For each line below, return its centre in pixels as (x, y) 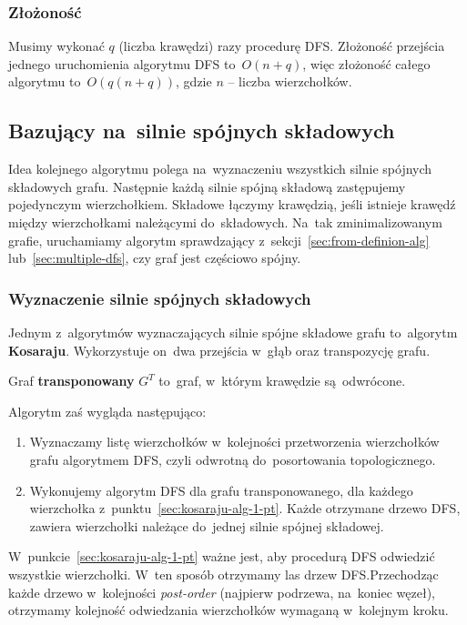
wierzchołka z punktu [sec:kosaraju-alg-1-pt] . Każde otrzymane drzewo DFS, (245, 508)
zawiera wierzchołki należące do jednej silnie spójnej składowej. (207, 525)
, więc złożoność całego (366, 63)
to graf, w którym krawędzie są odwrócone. (282, 381)
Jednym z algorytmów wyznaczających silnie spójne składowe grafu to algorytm (233, 332)
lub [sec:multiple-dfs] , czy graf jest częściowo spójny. (155, 258)
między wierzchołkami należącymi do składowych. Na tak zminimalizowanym (225, 222)
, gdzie (194, 81)
